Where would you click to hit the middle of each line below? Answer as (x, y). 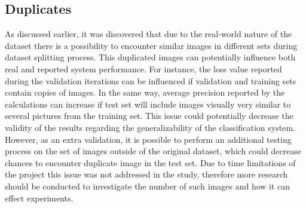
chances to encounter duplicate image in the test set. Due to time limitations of (150, 162)
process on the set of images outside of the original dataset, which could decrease (153, 151)
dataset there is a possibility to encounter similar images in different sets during (151, 45)
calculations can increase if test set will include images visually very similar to (148, 104)
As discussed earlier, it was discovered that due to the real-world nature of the (149, 34)
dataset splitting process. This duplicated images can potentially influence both (150, 57)
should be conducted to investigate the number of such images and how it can (148, 186)
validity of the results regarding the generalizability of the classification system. (150, 127)
